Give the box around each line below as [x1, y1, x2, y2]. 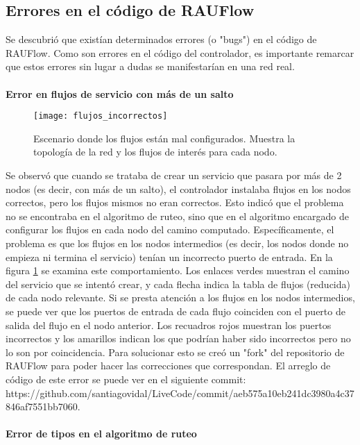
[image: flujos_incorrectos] [33, 111, 168, 121]
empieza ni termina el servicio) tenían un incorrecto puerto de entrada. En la [6, 249, 333, 264]
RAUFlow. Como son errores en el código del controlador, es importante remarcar [6, 45, 354, 60]
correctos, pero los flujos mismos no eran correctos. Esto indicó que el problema [6, 195, 344, 210]
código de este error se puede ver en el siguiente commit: [6, 371, 246, 386]
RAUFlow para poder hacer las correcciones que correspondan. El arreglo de [6, 358, 331, 373]
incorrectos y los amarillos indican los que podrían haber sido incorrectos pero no [6, 331, 351, 346]
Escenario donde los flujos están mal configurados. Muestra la [33, 131, 295, 145]
